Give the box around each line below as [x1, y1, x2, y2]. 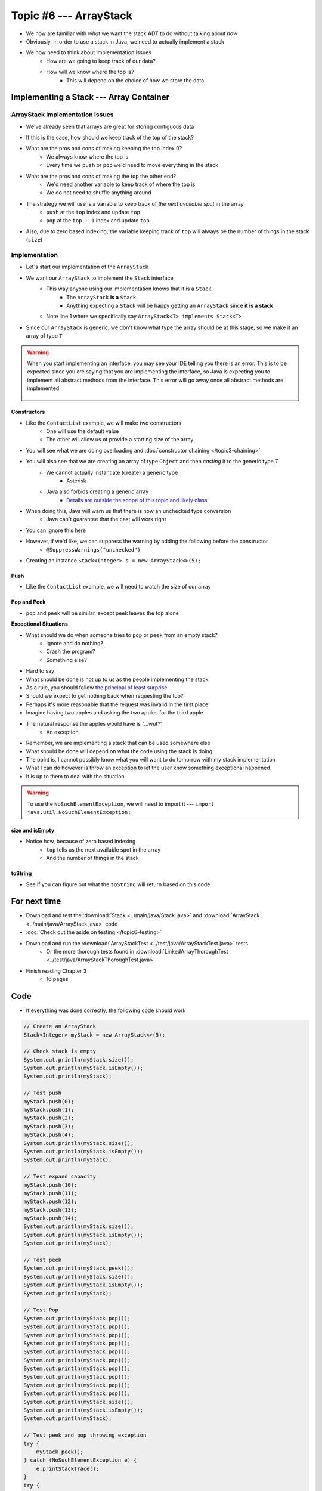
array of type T [26, 332, 63, 339]
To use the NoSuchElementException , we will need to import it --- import [27, 800, 215, 808]
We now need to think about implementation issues [26, 49, 152, 56]
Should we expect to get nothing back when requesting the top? [26, 692, 184, 700]
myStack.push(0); [23, 1098, 75, 1105]
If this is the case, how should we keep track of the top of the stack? [26, 134, 194, 141]
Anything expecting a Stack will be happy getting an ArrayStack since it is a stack [66, 302, 274, 310]
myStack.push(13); [23, 1207, 78, 1213]
